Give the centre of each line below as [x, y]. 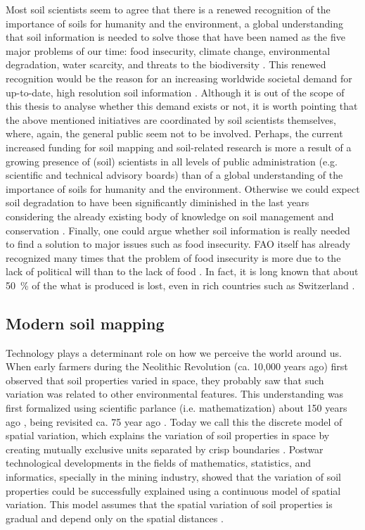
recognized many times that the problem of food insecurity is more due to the [173, 257]
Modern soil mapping [85, 323]
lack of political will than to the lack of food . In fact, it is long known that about [182, 271]
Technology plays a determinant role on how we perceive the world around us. [174, 352]
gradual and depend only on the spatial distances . [115, 518]
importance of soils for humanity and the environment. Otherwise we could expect [183, 188]
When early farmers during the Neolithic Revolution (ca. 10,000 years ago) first [177, 366]
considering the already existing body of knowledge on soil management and [170, 216]
